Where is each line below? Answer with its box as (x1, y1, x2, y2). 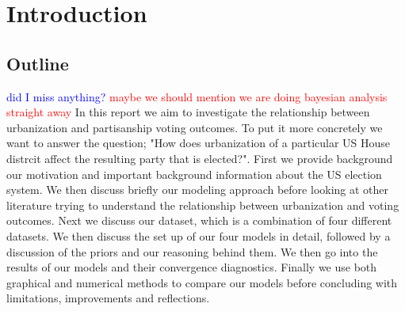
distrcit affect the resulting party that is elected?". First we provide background (6, 150, 393, 166)
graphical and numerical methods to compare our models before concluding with (6, 274, 398, 290)
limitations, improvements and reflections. (6, 290, 210, 306)
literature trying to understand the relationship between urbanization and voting (6, 196, 399, 213)
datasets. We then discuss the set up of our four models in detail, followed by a (6, 227, 391, 244)
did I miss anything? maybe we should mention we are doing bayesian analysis (6, 88, 388, 104)
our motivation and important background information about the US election (6, 165, 382, 182)
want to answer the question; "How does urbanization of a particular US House (6, 135, 391, 151)
